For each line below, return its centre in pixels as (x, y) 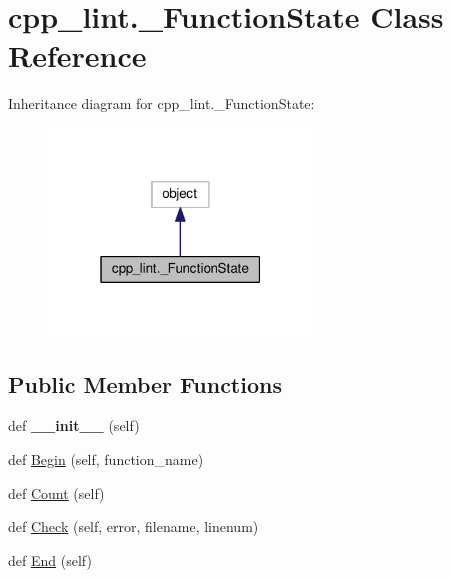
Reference (77, 55)
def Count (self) (56, 492)
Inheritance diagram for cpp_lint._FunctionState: (161, 103)
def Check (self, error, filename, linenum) (133, 526)
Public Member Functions (145, 383)
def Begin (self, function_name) (106, 459)
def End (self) (50, 559)
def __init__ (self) (74, 425)
